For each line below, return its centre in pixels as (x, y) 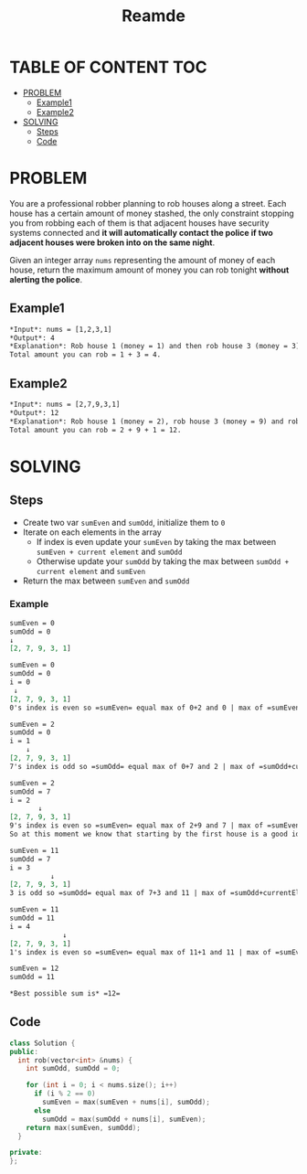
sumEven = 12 (34, 969)
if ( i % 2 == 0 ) (64, 1094)
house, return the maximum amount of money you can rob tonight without (149, 270)
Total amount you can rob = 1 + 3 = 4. (85, 355)
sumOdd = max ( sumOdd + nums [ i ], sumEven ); (124, 1119)
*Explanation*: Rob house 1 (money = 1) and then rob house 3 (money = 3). (157, 347)
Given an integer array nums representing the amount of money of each (143, 260)
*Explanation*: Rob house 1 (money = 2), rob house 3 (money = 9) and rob (155, 422)
